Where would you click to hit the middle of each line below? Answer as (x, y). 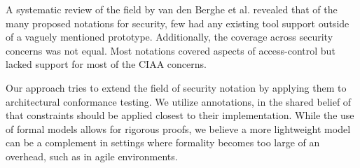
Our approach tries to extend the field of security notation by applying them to (176, 87)
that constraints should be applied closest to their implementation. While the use (180, 115)
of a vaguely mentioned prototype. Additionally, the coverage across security (169, 37)
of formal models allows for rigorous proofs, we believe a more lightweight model (178, 128)
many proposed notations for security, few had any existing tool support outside (178, 23)
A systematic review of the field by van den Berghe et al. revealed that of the (172, 9)
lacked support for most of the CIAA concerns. (106, 64)
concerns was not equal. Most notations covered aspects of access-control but (171, 50)
